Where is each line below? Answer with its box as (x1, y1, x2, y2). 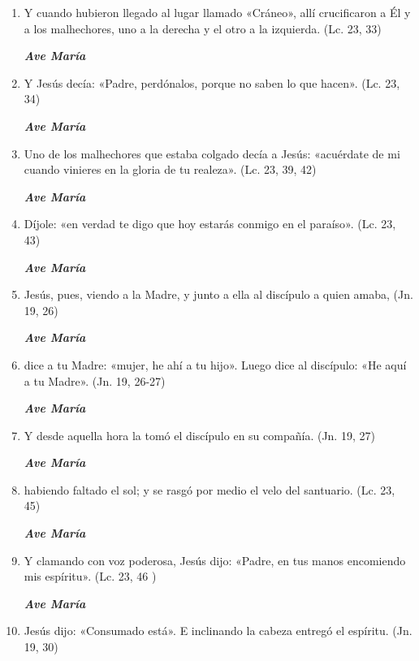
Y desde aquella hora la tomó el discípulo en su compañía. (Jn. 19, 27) (24, 426, 375, 443)
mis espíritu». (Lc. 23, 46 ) (24, 568, 157, 585)
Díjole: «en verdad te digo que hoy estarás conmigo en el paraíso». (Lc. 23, (24, 215, 396, 232)
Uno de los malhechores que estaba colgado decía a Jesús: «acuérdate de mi (24, 145, 400, 162)
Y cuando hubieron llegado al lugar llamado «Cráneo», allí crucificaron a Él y (24, 4, 411, 20)
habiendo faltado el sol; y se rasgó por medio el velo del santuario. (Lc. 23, (24, 481, 395, 498)
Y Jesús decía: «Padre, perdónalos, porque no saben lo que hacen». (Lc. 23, (24, 74, 400, 91)
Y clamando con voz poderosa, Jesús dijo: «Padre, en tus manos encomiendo (24, 551, 406, 568)
